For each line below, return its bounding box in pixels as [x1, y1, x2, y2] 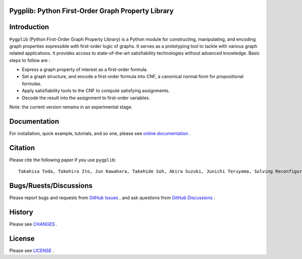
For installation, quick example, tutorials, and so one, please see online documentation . [9, 130, 191, 136]
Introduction [9, 23, 49, 31]
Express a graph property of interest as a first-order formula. [22, 67, 148, 73]
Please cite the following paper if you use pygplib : [9, 157, 116, 163]
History [9, 208, 34, 216]
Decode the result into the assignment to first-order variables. [22, 95, 150, 101]
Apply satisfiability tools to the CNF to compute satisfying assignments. [22, 88, 170, 94]
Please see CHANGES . [9, 221, 58, 227]
